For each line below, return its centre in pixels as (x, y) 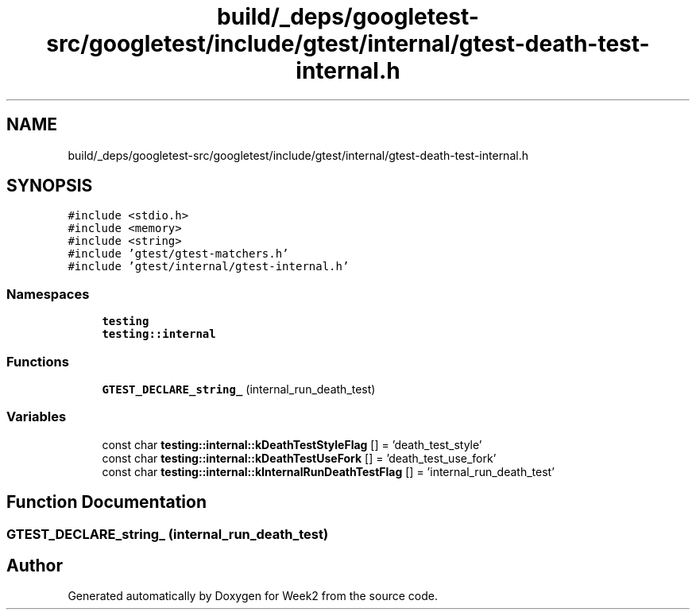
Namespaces (48, 294)
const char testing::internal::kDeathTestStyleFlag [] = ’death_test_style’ (292, 444)
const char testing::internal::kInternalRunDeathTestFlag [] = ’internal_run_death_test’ (328, 471)
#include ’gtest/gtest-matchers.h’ (178, 254)
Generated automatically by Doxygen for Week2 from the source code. (253, 596)
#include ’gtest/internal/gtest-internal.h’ (209, 267)
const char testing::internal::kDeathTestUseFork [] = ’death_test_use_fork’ (299, 458)
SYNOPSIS (50, 186)
